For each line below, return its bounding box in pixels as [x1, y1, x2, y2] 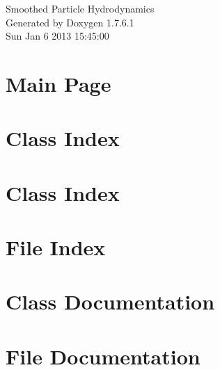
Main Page [6, 69, 111, 97]
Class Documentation [6, 287, 215, 316]
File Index [6, 233, 106, 262]
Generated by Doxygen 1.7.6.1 [6, 15, 134, 29]
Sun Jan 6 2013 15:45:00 [6, 29, 109, 43]
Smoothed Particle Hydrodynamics [6, 1, 155, 15]
